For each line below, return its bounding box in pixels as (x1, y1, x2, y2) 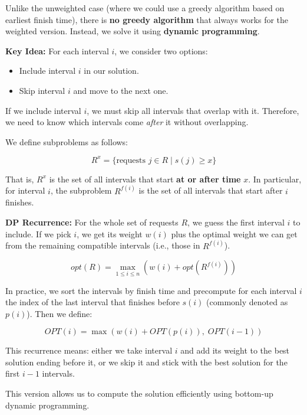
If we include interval (5, 104, 81, 116)
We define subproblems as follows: (5, 135, 128, 148)
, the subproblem (50, 184, 112, 197)
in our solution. (84, 64, 139, 77)
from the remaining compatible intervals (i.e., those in (5, 239, 200, 251)
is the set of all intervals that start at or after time (49, 172, 241, 185)
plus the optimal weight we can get (171, 227, 298, 240)
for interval (5, 184, 45, 197)
